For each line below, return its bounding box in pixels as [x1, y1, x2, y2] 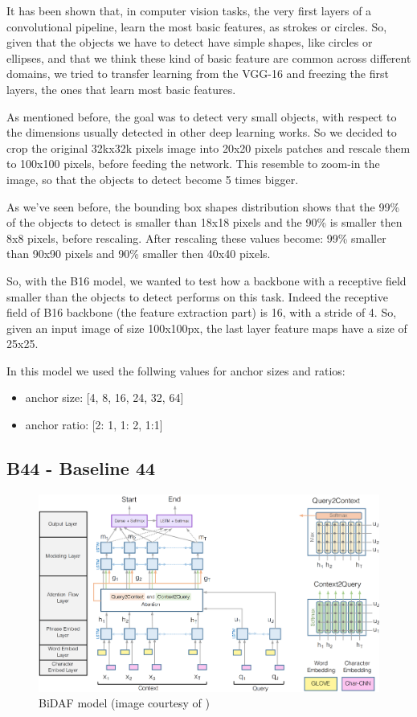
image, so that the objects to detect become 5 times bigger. [6, 170, 299, 187]
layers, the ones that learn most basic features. [6, 80, 236, 97]
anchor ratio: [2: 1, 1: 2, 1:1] [25, 416, 163, 433]
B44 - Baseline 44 [6, 456, 156, 481]
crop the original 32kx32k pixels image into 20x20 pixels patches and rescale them [6, 139, 411, 156]
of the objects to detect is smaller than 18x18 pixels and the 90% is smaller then [6, 214, 403, 231]
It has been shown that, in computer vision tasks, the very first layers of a [6, 2, 372, 18]
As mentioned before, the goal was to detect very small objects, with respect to [6, 108, 397, 125]
